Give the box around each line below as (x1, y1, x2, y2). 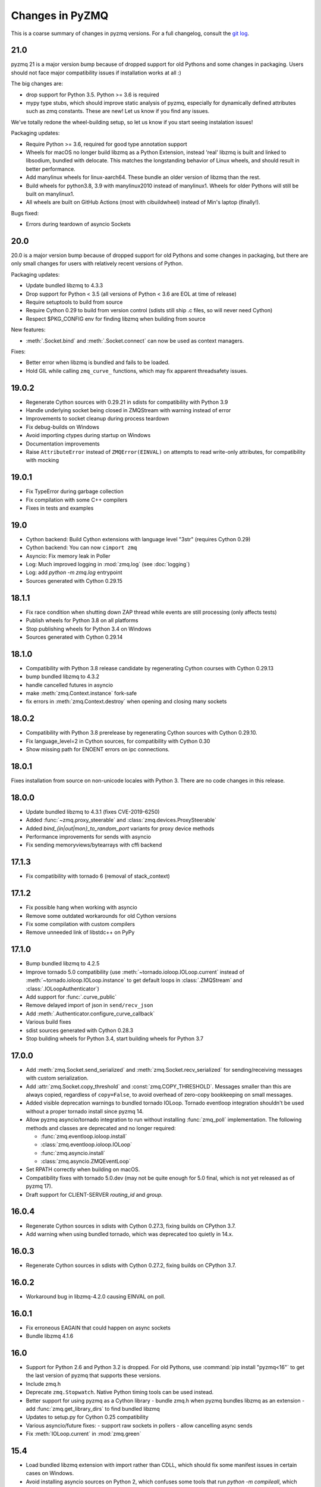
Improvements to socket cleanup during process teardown (26, 415, 169, 422)
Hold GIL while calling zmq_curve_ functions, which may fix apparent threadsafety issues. (26, 367, 248, 374)
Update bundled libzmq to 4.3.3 (26, 282, 103, 289)
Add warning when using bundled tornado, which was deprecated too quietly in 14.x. (26, 1230, 234, 1237)
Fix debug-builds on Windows (26, 423, 99, 431)
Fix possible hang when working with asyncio (26, 904, 138, 911)
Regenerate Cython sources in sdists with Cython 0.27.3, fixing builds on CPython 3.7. (26, 1222, 236, 1229)
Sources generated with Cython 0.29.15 (26, 577, 123, 584)
